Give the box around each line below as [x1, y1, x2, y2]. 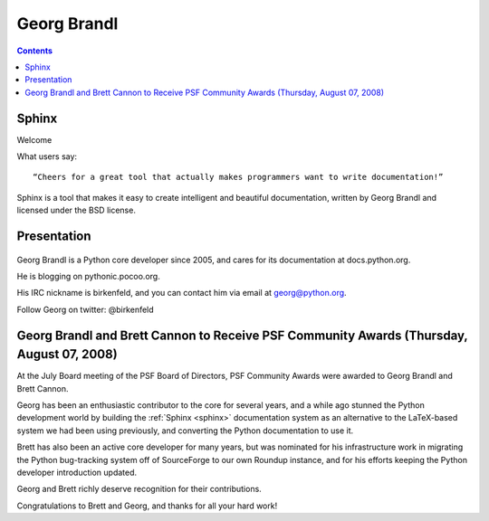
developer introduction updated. [16, 467, 138, 478]
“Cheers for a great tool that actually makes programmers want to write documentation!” [33, 172, 444, 183]
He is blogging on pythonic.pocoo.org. [16, 270, 160, 281]
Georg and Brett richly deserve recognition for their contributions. [16, 484, 262, 495]
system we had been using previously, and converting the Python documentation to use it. [16, 425, 353, 436]
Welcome [16, 134, 53, 145]
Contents [16, 45, 53, 56]
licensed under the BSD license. [16, 204, 136, 216]
